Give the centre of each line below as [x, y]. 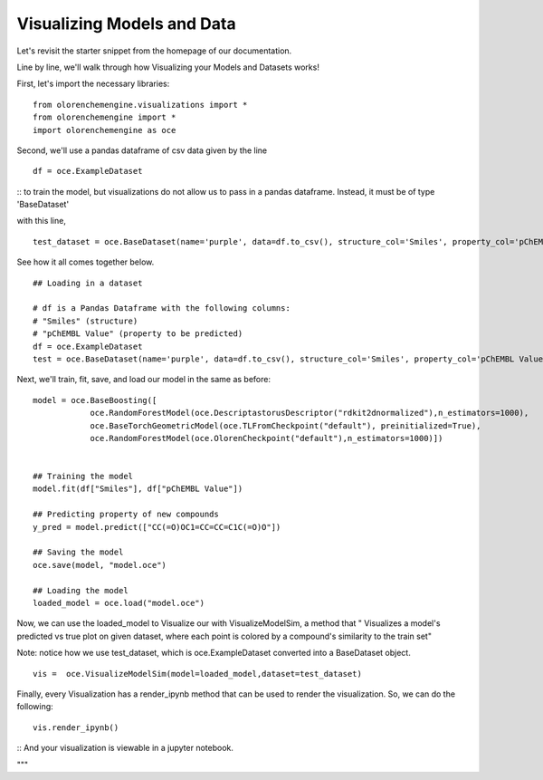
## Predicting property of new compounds [126, 515]
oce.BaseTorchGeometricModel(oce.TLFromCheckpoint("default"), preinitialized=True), [286, 425]
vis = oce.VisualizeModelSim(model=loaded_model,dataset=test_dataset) [197, 674]
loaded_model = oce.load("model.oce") [119, 603]
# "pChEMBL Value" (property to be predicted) [138, 334]
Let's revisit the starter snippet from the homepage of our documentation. [154, 51]
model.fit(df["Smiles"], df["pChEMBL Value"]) [138, 489]
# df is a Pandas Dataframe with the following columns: [162, 308]
